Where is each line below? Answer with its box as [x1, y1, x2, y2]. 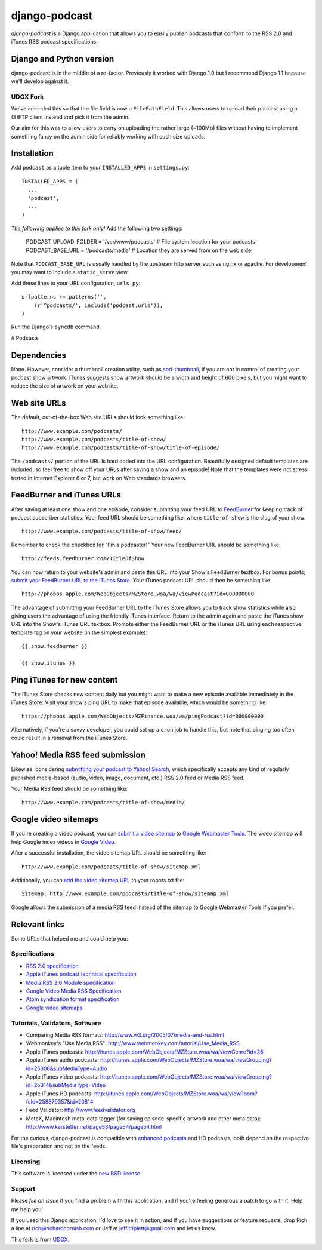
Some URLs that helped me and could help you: [11, 935, 128, 942]
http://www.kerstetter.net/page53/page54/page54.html [26, 1123, 162, 1131]
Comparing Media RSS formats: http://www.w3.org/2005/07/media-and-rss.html [26, 1031, 225, 1039]
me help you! [11, 1205, 43, 1212]
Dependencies [11, 350, 67, 360]
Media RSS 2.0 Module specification [26, 979, 116, 986]
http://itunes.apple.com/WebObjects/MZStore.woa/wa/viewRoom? [94, 1090, 258, 1097]
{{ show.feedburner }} [21, 643, 88, 650]
